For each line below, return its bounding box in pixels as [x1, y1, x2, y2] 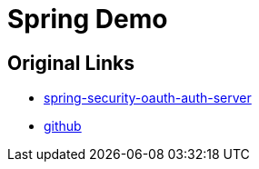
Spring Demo [7, 4, 168, 35]
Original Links [7, 51, 134, 75]
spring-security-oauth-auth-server [44, 90, 252, 106]
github [44, 118, 82, 134]
